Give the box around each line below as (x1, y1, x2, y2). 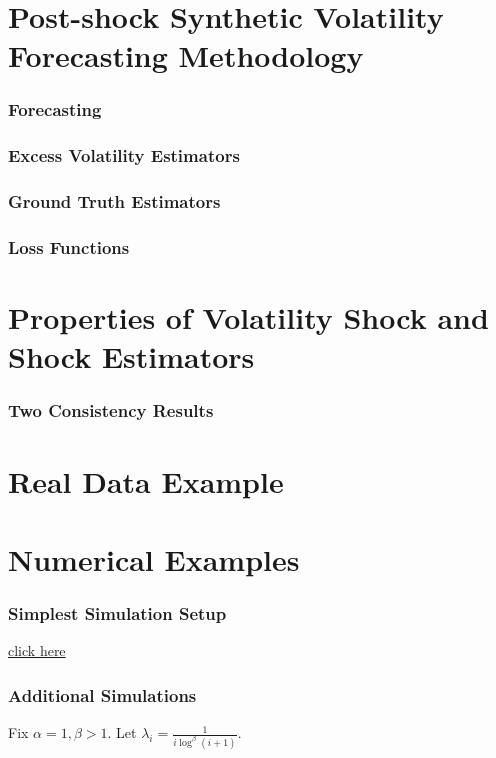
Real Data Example (8, 460, 284, 501)
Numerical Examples (8, 538, 300, 579)
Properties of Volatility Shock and (8, 297, 489, 338)
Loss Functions (8, 235, 130, 260)
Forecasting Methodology (8, 35, 364, 76)
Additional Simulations (8, 682, 197, 707)
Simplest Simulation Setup (8, 601, 227, 626)
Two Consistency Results (8, 398, 214, 423)
